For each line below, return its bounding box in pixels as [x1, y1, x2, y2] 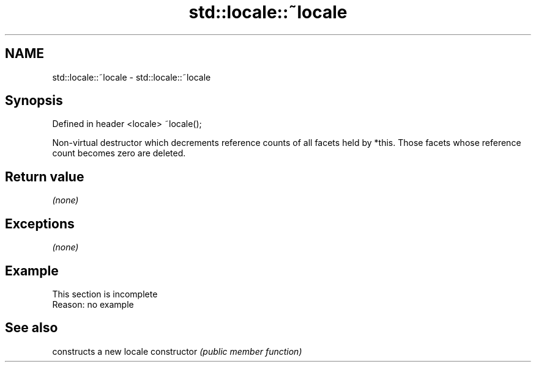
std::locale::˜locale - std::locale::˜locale [52, 71, 211, 82]
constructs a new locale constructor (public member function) [52, 346, 302, 357]
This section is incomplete [52, 288, 158, 299]
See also [5, 320, 58, 336]
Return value [5, 169, 84, 184]
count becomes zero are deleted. [52, 148, 186, 159]
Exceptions [5, 216, 75, 231]
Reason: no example [52, 299, 134, 310]
